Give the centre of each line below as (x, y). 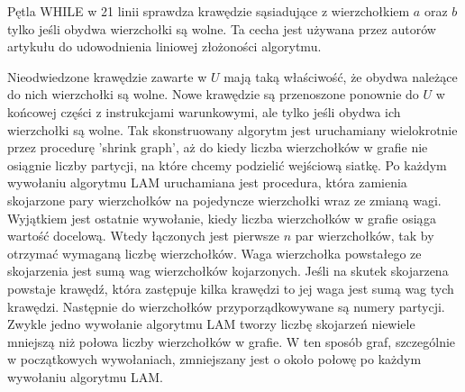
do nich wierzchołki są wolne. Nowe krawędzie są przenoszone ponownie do (213, 94)
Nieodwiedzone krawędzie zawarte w (107, 76)
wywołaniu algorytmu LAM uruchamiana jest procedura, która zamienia (207, 182)
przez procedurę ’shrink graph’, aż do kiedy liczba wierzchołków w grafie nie (218, 147)
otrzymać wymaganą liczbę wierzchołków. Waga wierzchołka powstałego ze (214, 253)
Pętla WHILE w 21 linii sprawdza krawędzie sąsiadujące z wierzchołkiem (209, 11)
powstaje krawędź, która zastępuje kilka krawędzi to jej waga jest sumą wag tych (231, 288)
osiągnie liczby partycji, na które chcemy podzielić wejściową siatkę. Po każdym (227, 164)
